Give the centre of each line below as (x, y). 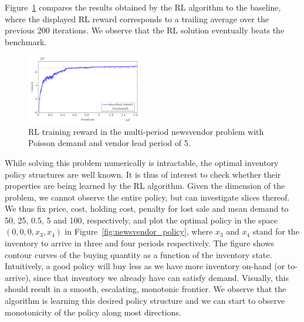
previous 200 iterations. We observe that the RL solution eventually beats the (145, 30)
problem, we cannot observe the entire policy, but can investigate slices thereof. (147, 197)
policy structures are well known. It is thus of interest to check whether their (143, 174)
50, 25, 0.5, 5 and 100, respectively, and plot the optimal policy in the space (141, 220)
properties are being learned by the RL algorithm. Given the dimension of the (145, 186)
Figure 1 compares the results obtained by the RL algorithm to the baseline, (143, 7)
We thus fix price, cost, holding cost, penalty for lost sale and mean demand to (147, 209)
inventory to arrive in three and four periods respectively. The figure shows (139, 243)
